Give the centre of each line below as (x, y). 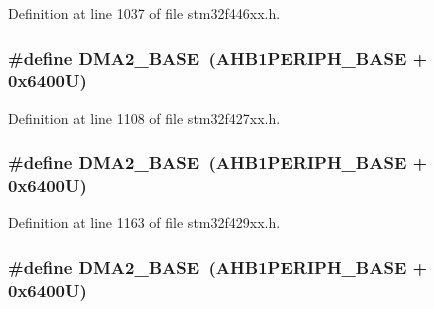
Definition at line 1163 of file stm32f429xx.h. (144, 222)
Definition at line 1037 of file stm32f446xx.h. (144, 13)
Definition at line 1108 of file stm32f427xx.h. (144, 117)
